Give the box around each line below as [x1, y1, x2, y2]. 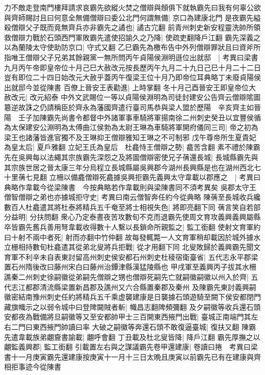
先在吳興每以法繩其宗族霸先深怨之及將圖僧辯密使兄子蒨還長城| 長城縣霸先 [4, 151, 251, 162]
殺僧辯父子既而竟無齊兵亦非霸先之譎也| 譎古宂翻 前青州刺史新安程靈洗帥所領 [4, 22, 261, 33]
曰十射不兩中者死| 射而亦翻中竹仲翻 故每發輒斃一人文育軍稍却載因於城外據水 [4, 231, 261, 242]
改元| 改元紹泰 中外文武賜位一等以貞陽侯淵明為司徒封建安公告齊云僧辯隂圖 [11, 92, 261, 102]
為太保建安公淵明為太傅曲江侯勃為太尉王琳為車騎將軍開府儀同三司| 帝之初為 [4, 122, 258, 132]
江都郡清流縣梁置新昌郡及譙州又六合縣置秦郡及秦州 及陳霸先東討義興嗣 [18, 281, 256, 292]
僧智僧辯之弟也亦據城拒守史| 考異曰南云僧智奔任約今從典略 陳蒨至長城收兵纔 [4, 192, 261, 202]
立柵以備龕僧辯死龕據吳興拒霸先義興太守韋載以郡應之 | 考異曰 [49, 172, 261, 182]
